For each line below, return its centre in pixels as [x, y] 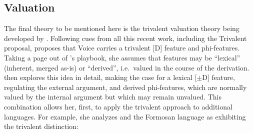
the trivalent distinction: [41, 126]
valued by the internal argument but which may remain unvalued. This [113, 97]
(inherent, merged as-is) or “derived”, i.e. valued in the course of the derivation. [127, 67]
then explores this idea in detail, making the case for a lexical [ [100, 77]
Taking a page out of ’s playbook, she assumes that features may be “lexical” [122, 57]
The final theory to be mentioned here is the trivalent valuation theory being [122, 28]
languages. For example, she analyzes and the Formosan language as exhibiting [125, 116]
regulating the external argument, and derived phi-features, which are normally [125, 87]
